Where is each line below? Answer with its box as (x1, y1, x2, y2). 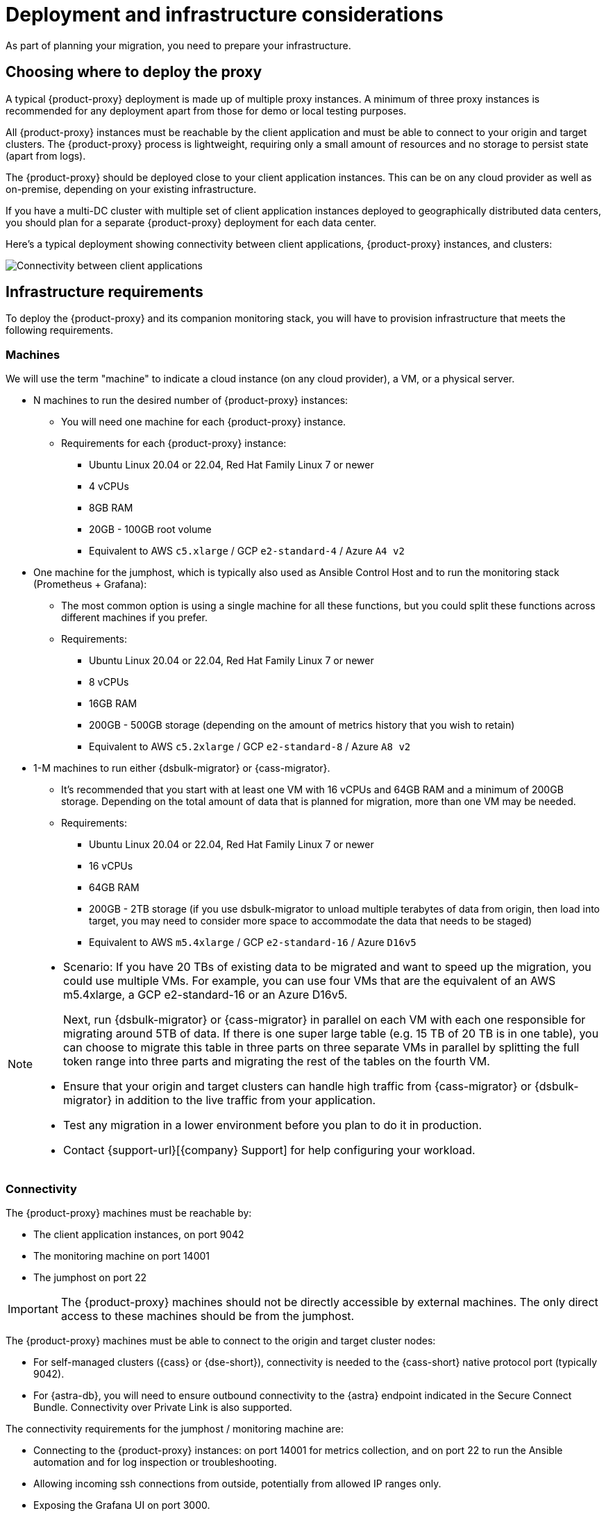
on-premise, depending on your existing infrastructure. (6, 183, 257, 195)
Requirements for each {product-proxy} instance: (61, 437, 287, 450)
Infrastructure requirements (6, 283, 203, 301)
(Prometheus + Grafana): (33, 578, 147, 591)
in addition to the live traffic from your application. (115, 1093, 376, 1108)
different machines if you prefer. (61, 611, 208, 624)
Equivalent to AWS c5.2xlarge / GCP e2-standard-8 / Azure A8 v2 (89, 741, 411, 753)
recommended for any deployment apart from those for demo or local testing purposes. (6, 104, 407, 117)
